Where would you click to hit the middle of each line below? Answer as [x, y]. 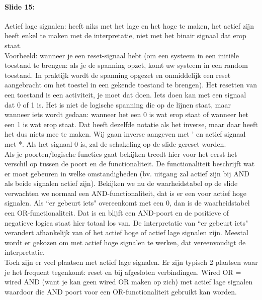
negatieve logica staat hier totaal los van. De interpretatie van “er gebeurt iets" [126, 222]
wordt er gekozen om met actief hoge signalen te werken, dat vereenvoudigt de [125, 242]
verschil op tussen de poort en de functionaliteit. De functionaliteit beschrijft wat [130, 164]
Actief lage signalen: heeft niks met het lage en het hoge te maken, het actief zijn [129, 25]
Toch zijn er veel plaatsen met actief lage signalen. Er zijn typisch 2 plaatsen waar [131, 262]
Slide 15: [20, 6]
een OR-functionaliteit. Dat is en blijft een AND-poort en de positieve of [117, 213]
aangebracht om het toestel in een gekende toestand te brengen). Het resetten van [131, 85]
